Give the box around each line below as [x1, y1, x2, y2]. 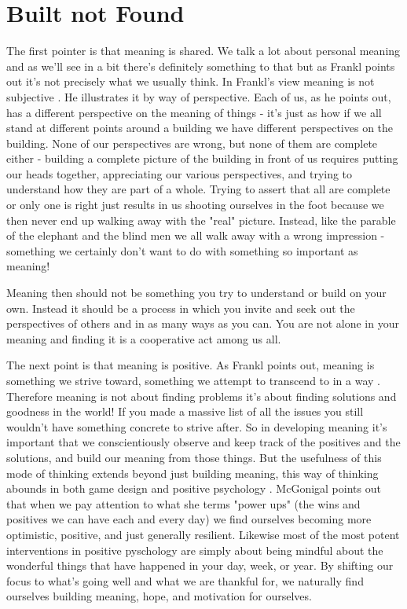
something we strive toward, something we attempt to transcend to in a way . [6, 372, 380, 388]
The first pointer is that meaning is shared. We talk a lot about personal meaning [6, 42, 401, 59]
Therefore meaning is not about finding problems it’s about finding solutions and [6, 387, 397, 404]
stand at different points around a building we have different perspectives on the [6, 119, 394, 136]
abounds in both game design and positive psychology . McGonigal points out [6, 480, 381, 497]
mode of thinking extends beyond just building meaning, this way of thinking [6, 464, 379, 481]
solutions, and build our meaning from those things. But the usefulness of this [6, 449, 382, 465]
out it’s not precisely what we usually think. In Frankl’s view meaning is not [6, 73, 375, 90]
